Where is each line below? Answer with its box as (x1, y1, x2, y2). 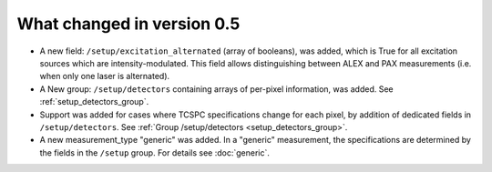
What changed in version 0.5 (16, 14, 241, 34)
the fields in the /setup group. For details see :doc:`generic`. (39, 147, 271, 158)
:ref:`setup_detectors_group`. (39, 96, 149, 107)
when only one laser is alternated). (39, 71, 170, 82)
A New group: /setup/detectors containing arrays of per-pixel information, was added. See (39, 83, 394, 95)
